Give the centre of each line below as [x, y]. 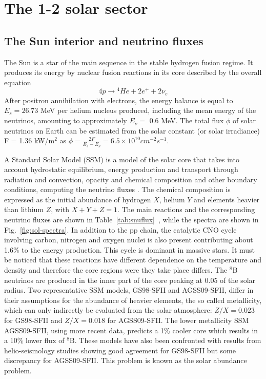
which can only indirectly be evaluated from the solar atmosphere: [108, 310]
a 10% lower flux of [34, 340]
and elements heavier [227, 199]
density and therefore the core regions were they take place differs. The [116, 270]
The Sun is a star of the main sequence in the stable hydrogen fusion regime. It [129, 62]
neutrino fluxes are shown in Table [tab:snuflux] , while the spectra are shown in [131, 220]
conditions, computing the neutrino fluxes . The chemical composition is [117, 189]
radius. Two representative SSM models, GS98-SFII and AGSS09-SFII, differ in [129, 290]
